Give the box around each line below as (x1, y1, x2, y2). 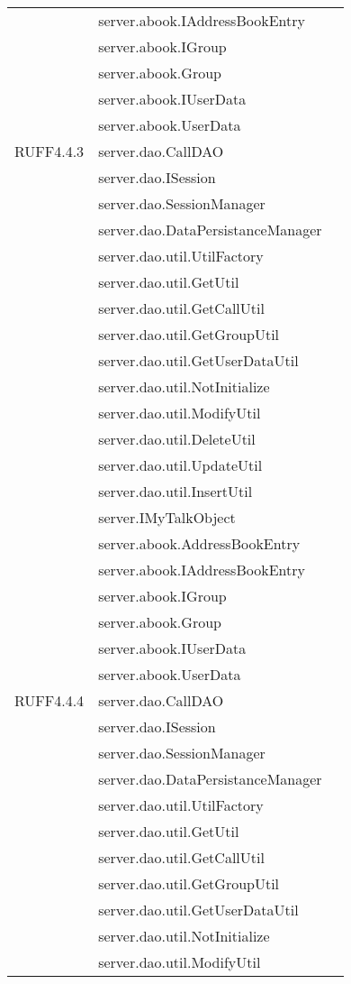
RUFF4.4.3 (14, 141, 85, 161)
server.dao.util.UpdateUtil (98, 455, 263, 475)
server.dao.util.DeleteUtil (98, 428, 256, 449)
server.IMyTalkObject (98, 507, 236, 528)
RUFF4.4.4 (14, 690, 85, 711)
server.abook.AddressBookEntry (98, 533, 301, 554)
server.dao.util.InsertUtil (98, 481, 253, 501)
